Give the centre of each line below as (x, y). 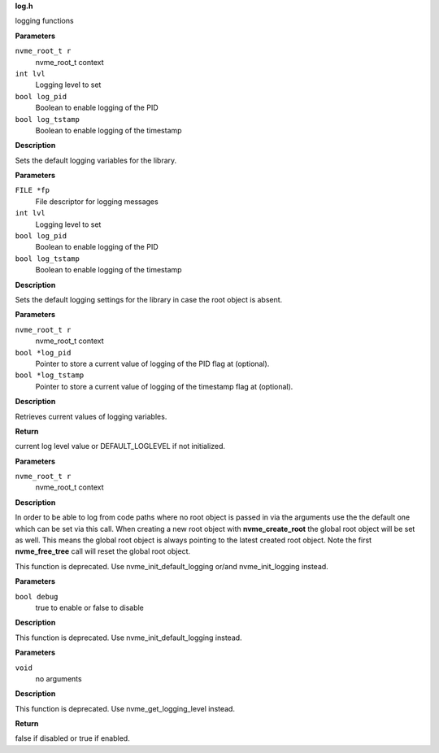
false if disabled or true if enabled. (72, 738)
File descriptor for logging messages (97, 201)
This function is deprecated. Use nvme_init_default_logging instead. (129, 638)
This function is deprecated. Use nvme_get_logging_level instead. (125, 708)
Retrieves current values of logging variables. (91, 416)
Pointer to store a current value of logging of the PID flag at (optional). (152, 363)
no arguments (59, 678)
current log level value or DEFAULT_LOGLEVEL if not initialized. (120, 446)
